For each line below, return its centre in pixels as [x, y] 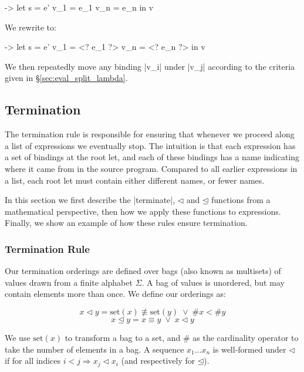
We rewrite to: [31, 27]
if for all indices [33, 361]
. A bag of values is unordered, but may [213, 282]
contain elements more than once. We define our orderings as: [115, 294]
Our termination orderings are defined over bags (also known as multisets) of [143, 271]
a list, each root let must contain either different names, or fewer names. [135, 180]
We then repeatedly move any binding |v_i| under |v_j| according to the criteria [150, 66]
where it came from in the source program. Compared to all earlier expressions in [151, 168]
